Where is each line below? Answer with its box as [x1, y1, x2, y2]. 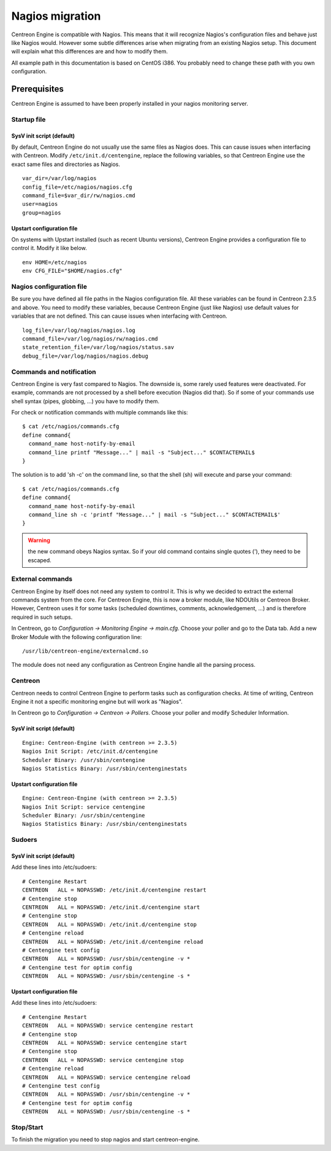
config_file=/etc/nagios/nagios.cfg [22, 183, 132, 191]
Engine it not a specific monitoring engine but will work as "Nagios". [11, 697, 183, 705]
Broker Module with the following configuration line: [11, 633, 142, 640]
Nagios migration [11, 9, 101, 23]
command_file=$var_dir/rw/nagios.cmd [22, 192, 136, 199]
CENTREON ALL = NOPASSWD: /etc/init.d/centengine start [22, 903, 200, 911]
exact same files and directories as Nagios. [11, 160, 121, 168]
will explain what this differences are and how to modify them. [11, 48, 168, 55]
